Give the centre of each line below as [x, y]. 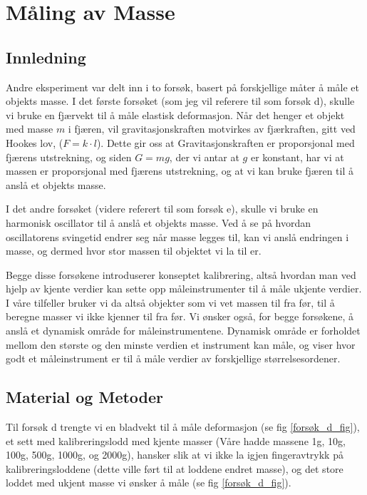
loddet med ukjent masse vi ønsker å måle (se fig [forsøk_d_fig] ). [149, 483]
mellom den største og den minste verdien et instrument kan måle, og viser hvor [181, 344]
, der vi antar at [204, 157]
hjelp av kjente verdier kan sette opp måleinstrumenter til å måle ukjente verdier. [184, 289]
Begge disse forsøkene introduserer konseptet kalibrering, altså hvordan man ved [181, 274]
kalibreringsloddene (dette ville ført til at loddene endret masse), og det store [175, 468]
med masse [30, 129]
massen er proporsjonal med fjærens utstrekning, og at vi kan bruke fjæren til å [180, 171]
